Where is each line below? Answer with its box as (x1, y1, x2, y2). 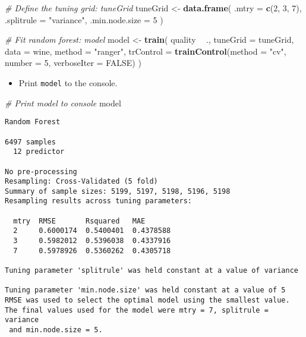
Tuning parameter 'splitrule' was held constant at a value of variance (5, 266, 298, 275)
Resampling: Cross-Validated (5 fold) (5, 177, 158, 186)
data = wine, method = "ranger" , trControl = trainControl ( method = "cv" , (5, 45, 286, 57)
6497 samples (5, 137, 56, 146)
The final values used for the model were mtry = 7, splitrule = (5, 305, 269, 314)
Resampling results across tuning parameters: (5, 197, 192, 206)
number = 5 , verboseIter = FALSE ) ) (5, 56, 141, 69)
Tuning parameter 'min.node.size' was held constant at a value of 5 (5, 286, 286, 295)
